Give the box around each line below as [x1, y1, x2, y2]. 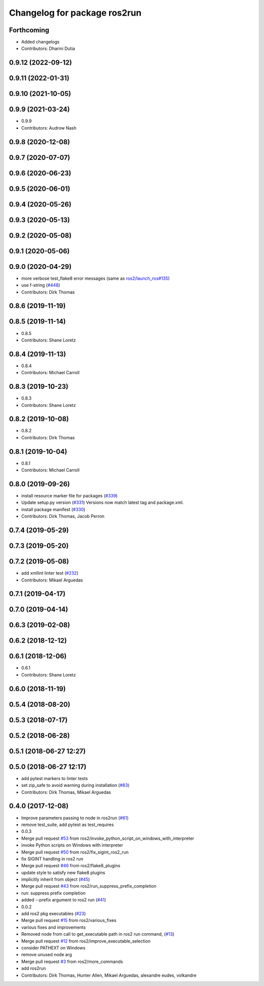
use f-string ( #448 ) [21, 282, 61, 288]
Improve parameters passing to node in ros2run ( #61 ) [21, 815, 129, 821]
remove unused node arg [21, 952, 72, 958]
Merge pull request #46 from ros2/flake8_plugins [21, 863, 121, 869]
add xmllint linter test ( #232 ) [21, 570, 78, 576]
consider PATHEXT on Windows [21, 944, 86, 951]
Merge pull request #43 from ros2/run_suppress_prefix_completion [21, 883, 156, 889]
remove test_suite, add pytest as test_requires [21, 822, 114, 828]
